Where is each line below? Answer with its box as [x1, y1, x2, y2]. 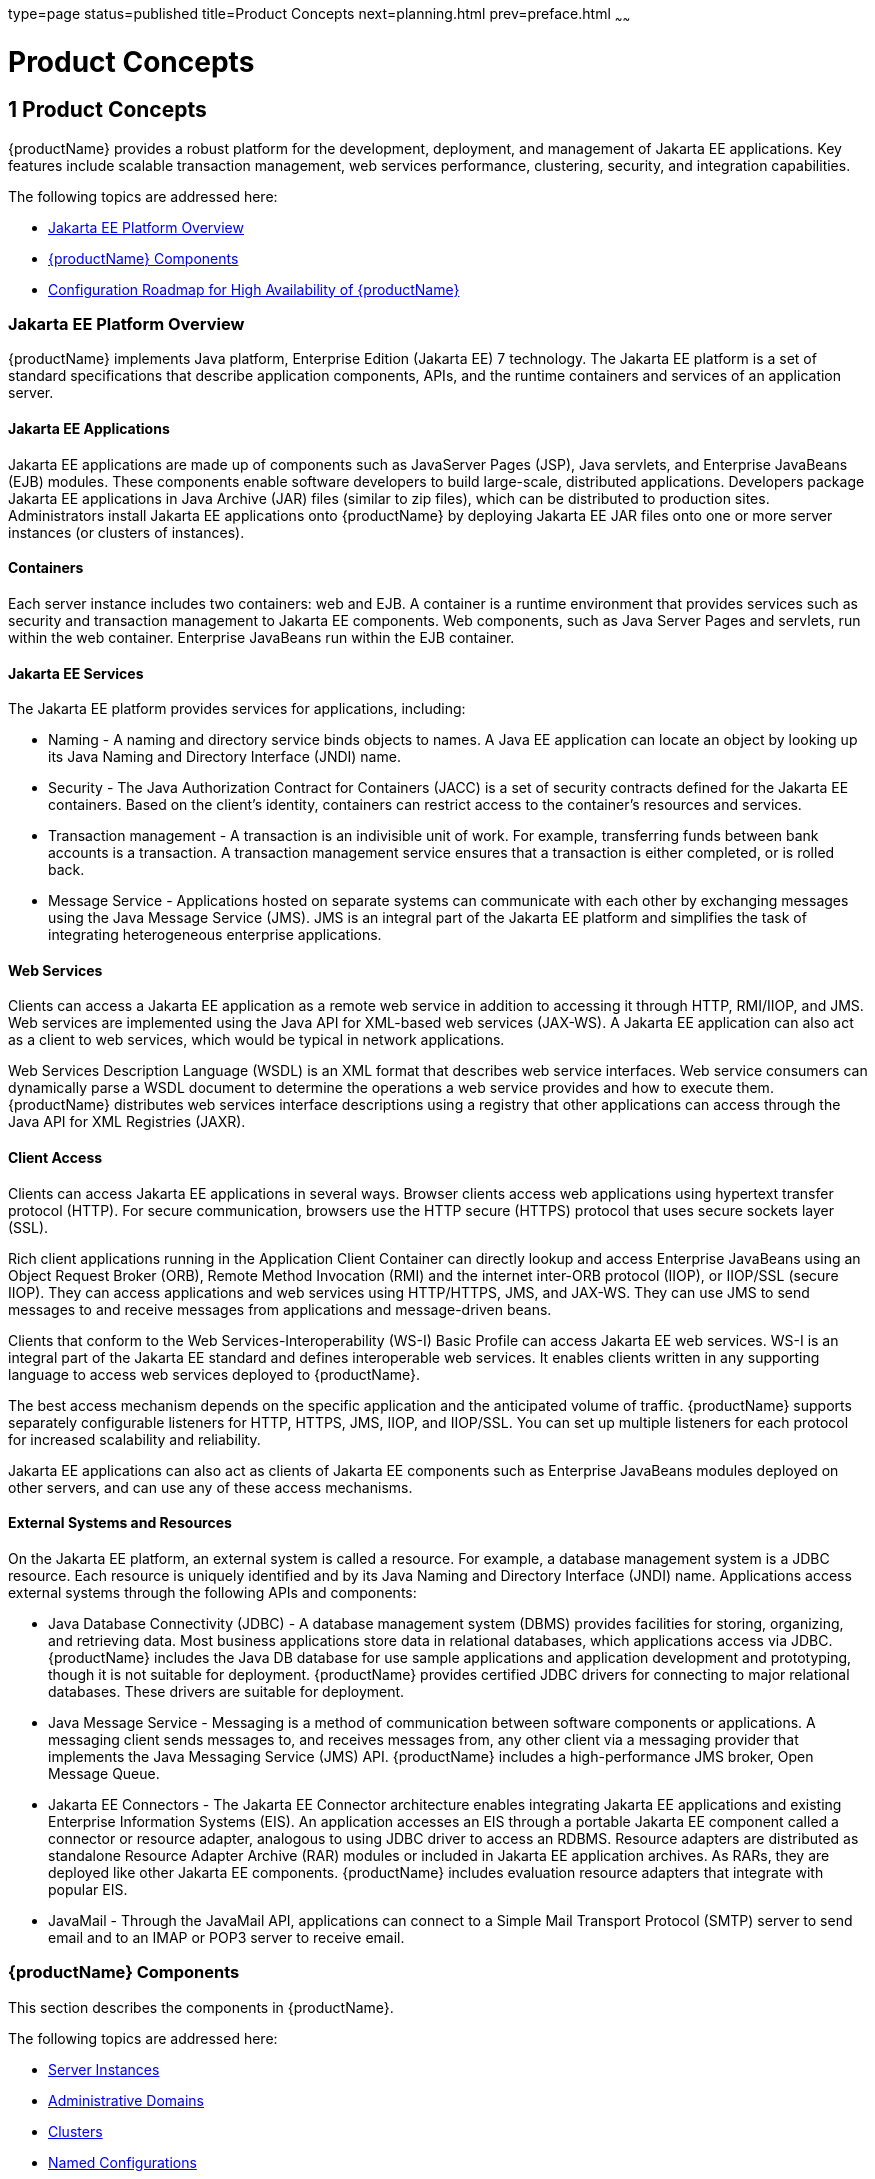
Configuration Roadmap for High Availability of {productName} [48, 280, 460, 298]
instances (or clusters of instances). [8, 523, 245, 541]
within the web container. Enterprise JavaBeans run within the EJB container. [8, 628, 515, 646]
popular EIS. [48, 1880, 128, 1898]
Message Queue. [48, 1764, 160, 1782]
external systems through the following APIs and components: [8, 1583, 417, 1601]
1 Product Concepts [8, 97, 207, 123]
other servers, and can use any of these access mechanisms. [8, 1478, 413, 1496]
